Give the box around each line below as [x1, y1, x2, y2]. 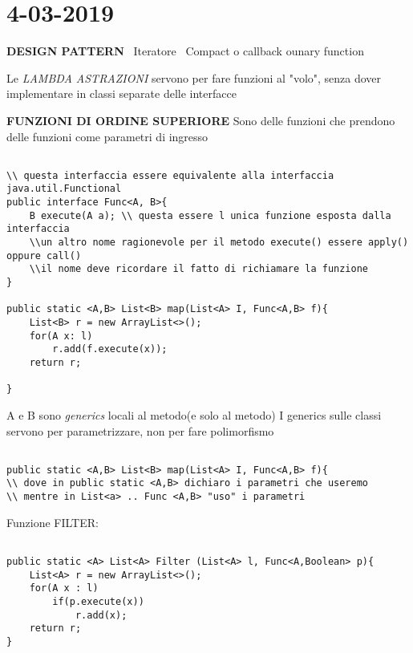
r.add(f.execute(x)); [52, 343, 168, 355]
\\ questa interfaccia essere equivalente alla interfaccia [6, 169, 334, 181]
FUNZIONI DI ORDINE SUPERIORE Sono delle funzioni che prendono [6, 112, 395, 128]
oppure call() [6, 249, 82, 262]
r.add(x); [75, 609, 128, 621]
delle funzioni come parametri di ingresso [6, 128, 209, 144]
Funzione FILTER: [6, 513, 99, 530]
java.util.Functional [6, 183, 122, 195]
